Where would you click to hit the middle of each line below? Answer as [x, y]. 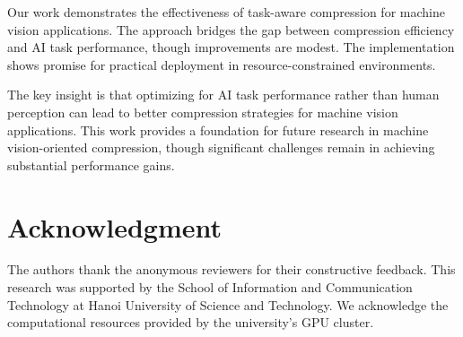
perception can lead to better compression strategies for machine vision [203, 112]
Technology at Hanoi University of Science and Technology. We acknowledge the [228, 304]
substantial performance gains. [91, 164]
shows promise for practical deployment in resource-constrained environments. [222, 64]
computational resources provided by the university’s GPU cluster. [191, 322]
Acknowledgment [114, 226]
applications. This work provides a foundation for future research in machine [218, 130]
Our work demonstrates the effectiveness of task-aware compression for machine [226, 12]
